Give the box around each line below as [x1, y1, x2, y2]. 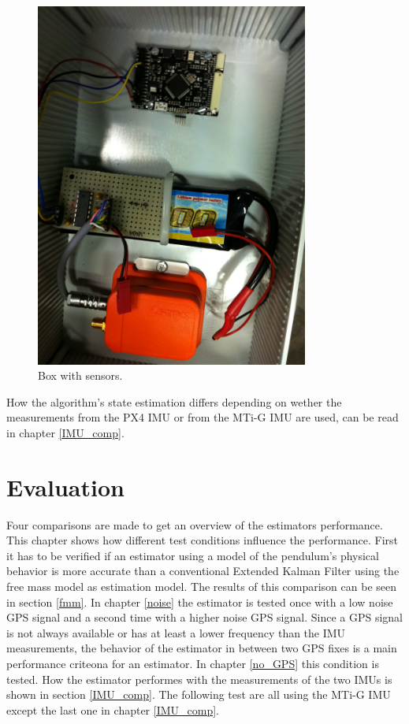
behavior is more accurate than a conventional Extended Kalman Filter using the [6, 562, 400, 579]
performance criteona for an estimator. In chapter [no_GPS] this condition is [6, 655, 379, 672]
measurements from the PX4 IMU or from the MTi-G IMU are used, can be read [6, 409, 399, 425]
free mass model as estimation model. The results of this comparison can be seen [6, 578, 397, 595]
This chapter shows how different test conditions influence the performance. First [6, 532, 399, 548]
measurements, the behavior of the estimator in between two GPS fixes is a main [6, 640, 397, 656]
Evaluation [6, 470, 125, 503]
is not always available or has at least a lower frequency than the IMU [6, 624, 346, 640]
